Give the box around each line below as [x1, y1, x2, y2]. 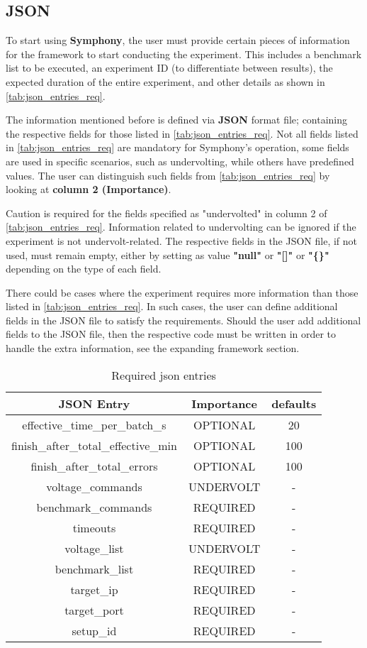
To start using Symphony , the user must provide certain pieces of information [6, 33, 350, 48]
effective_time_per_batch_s [22, 416, 166, 433]
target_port [64, 601, 124, 618]
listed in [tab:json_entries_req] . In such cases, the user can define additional [6, 299, 338, 314]
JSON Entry [58, 395, 130, 412]
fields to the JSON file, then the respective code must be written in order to [6, 326, 337, 341]
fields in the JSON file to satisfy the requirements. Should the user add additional [6, 312, 361, 327]
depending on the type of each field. [6, 261, 162, 276]
